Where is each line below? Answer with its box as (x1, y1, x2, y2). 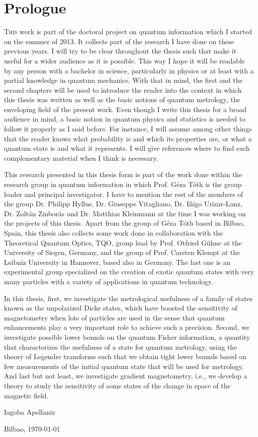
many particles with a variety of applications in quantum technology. (4, 276, 213, 286)
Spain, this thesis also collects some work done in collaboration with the (4, 228, 223, 238)
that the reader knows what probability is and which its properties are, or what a (4, 133, 252, 143)
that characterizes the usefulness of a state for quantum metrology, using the (4, 341, 237, 352)
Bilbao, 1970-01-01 (4, 423, 61, 434)
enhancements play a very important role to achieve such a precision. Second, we (4, 322, 250, 332)
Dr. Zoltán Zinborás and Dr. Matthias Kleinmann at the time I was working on (4, 208, 246, 218)
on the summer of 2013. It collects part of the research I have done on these (4, 36, 234, 46)
